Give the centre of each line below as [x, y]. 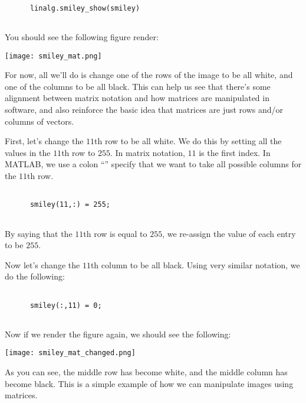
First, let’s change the [44, 141]
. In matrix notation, [148, 152]
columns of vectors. [40, 121]
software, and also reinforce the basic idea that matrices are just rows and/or [144, 109]
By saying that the [39, 233]
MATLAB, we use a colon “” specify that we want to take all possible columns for [153, 164]
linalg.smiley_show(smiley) [85, 8]
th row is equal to [115, 233]
